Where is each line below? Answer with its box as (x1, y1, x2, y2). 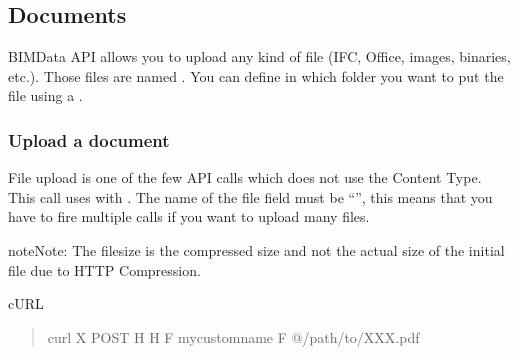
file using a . (8, 85, 83, 106)
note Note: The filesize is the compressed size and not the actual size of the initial (8, 239, 505, 260)
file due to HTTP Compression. (8, 259, 201, 280)
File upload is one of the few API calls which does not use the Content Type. (8, 167, 482, 188)
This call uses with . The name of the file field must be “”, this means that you (8, 186, 493, 207)
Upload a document (8, 127, 170, 152)
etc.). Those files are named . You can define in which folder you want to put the (8, 65, 504, 86)
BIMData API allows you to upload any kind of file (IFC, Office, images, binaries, (8, 46, 511, 67)
